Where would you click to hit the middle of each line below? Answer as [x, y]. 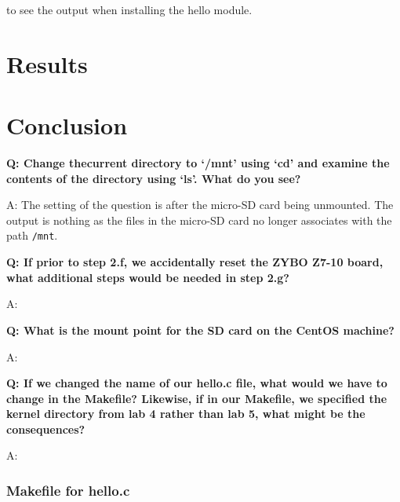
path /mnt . [32, 235]
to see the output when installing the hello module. [129, 9]
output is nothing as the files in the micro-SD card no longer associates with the [199, 220]
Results [47, 63]
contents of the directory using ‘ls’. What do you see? [154, 178]
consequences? [46, 429]
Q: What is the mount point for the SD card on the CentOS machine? [200, 330]
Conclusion [67, 125]
